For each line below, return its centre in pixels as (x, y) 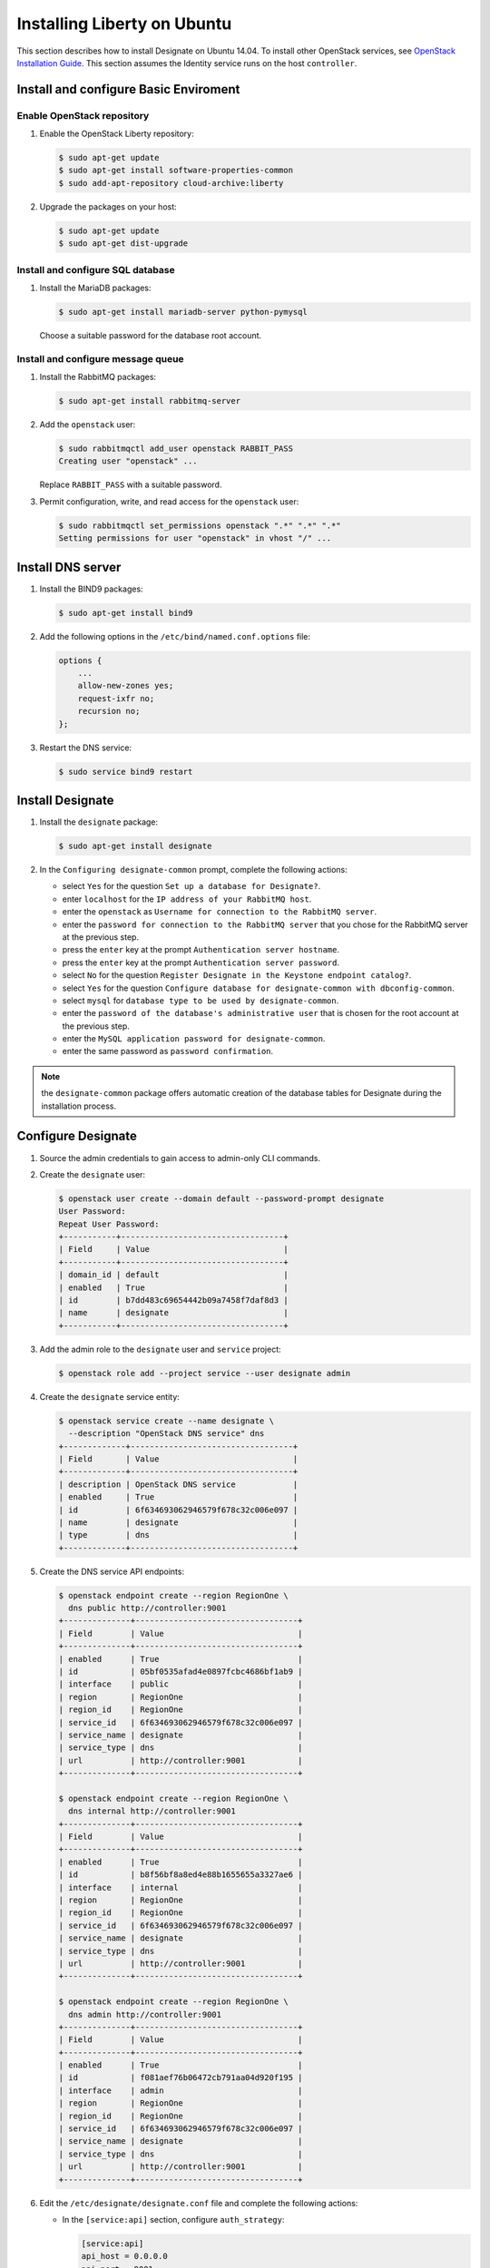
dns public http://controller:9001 (147, 1608)
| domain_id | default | (174, 1275)
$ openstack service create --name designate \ (166, 1421)
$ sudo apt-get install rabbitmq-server (149, 401)
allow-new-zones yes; (126, 686)
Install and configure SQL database (96, 269)
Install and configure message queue (101, 358)
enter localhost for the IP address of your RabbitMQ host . (187, 899)
